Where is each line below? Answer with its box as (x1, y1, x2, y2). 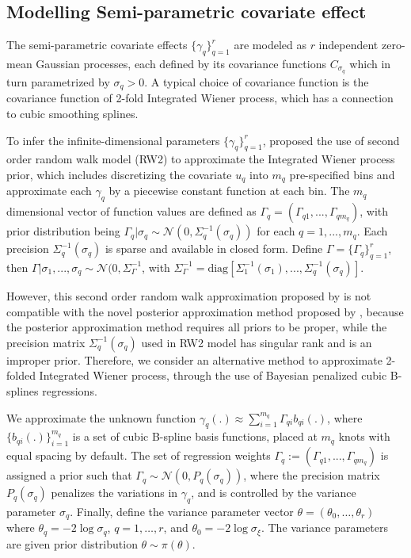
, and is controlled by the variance (191, 484, 356, 501)
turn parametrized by (6, 73, 110, 90)
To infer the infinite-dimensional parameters (6, 132, 220, 148)
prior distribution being (6, 223, 120, 239)
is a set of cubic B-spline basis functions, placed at (72, 428, 318, 445)
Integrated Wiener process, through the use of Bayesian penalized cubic (39, 367, 387, 384)
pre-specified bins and (289, 166, 395, 182)
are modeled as (234, 36, 306, 53)
